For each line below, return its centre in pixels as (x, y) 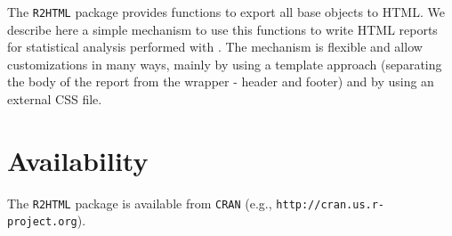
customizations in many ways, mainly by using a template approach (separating (225, 64)
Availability (78, 160)
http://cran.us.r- (331, 204)
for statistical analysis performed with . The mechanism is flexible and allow (215, 47)
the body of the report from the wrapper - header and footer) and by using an (221, 81)
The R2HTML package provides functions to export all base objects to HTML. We (226, 12)
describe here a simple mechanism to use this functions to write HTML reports (222, 29)
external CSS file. (55, 99)
